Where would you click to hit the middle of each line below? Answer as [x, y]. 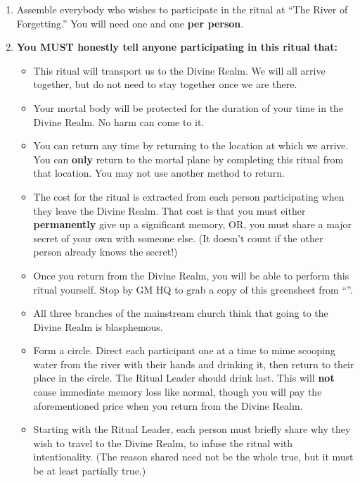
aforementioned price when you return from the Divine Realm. [168, 405]
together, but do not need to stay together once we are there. [165, 84]
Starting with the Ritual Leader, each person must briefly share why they [192, 429]
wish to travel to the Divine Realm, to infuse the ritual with [163, 443]
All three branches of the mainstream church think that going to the [181, 313]
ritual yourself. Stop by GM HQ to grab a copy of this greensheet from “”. [193, 289]
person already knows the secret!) [105, 252]
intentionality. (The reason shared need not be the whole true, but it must [193, 457]
